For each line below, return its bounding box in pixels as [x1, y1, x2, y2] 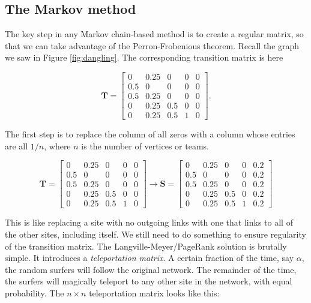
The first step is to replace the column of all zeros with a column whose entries [5, 128, 295, 140]
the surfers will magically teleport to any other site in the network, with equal [5, 275, 292, 287]
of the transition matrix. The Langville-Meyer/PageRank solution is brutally [5, 239, 287, 252]
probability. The [5, 287, 64, 299]
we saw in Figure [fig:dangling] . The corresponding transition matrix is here [5, 51, 283, 64]
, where [44, 139, 71, 152]
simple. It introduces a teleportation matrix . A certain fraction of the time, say [5, 251, 294, 264]
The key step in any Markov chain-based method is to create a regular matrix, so [5, 28, 304, 40]
